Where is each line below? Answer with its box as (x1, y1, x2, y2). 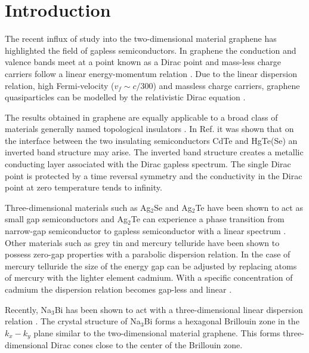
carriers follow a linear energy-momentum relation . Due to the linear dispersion (5, 67, 297, 79)
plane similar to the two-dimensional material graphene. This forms (33, 326, 280, 339)
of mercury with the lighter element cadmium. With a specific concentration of (5, 271, 293, 284)
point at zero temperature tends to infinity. (5, 181, 162, 194)
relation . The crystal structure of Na (5, 315, 141, 327)
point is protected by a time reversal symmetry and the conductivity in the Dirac (5, 169, 302, 182)
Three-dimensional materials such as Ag (5, 201, 151, 213)
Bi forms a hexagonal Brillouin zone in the (144, 315, 299, 327)
